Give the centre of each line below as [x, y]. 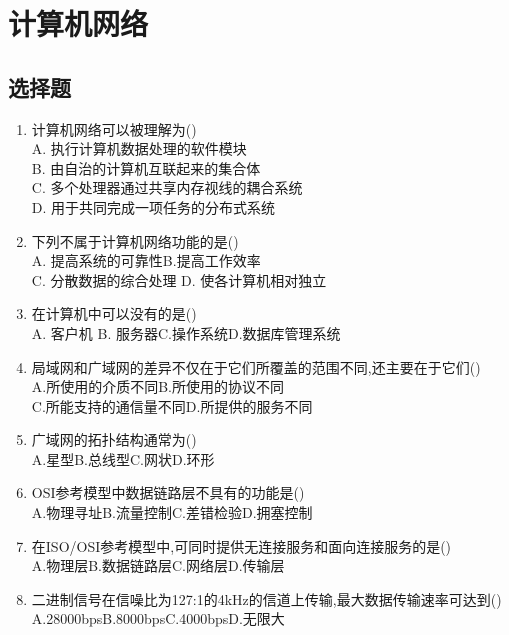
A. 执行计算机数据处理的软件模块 [139, 148]
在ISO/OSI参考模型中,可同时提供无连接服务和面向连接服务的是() [241, 545]
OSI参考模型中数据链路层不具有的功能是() [168, 492]
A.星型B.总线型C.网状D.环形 [123, 458]
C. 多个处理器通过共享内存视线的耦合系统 [167, 187]
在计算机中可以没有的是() [114, 313]
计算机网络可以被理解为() [114, 128]
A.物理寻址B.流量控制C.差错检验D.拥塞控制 [172, 512]
